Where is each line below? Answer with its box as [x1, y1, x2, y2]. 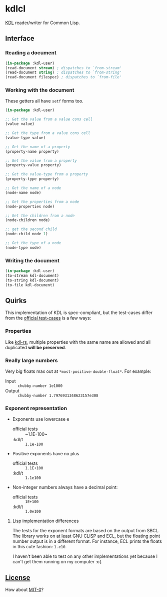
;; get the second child [5, 227, 57, 232]
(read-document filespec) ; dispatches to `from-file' [5, 75, 122, 80]
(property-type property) [5, 176, 59, 181]
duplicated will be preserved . [5, 344, 66, 350]
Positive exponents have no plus [12, 451, 79, 457]
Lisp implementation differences [12, 518, 79, 524]
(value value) [5, 122, 35, 127]
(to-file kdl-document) [5, 282, 55, 287]
